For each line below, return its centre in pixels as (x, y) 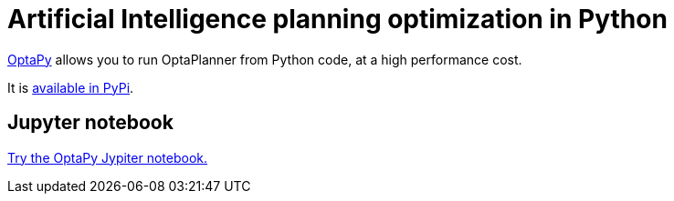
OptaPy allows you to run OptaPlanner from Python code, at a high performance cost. (265, 59)
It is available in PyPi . (71, 87)
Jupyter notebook (90, 123)
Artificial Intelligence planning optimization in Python (337, 19)
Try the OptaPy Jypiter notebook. (108, 157)
